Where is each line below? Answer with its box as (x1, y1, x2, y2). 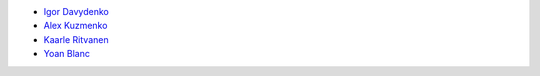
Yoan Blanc (43, 48, 90, 60)
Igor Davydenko (43, 6, 109, 17)
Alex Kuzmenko (43, 20, 108, 32)
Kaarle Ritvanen (43, 33, 109, 45)
